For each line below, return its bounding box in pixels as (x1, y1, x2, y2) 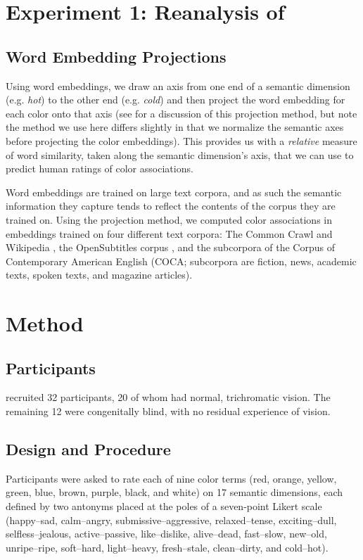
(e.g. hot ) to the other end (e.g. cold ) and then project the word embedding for (6, 92, 345, 107)
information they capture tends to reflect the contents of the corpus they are (6, 198, 336, 213)
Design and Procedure (6, 438, 171, 460)
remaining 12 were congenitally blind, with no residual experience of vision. (6, 404, 331, 419)
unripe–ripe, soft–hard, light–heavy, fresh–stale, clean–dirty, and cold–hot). (6, 540, 329, 554)
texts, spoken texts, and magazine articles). (6, 267, 193, 282)
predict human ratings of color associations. (6, 161, 193, 176)
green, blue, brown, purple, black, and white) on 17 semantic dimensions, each (6, 485, 343, 499)
